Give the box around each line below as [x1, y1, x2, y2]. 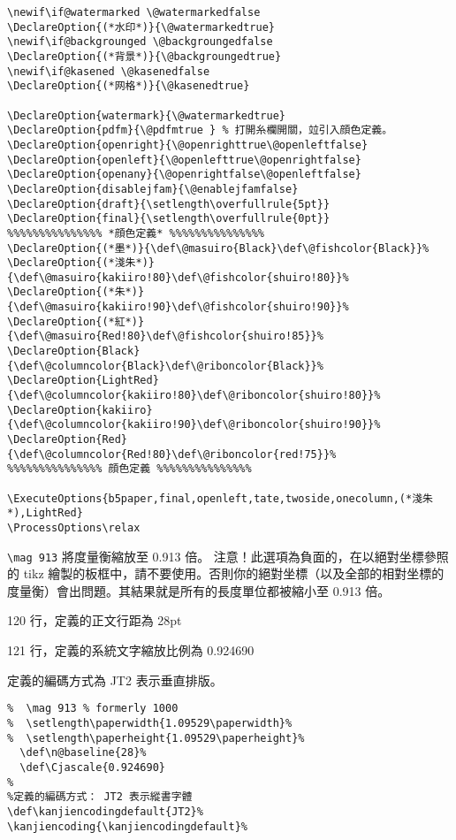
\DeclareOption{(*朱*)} [7, 286, 145, 299]
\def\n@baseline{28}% [19, 746, 147, 760]
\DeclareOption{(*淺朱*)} [7, 256, 155, 270]
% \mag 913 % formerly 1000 [7, 702, 179, 715]
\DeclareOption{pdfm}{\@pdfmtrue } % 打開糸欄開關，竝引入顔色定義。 [7, 124, 393, 137]
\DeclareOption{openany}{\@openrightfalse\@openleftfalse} [7, 168, 361, 181]
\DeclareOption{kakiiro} [7, 403, 153, 416]
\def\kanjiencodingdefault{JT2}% [7, 805, 203, 818]
